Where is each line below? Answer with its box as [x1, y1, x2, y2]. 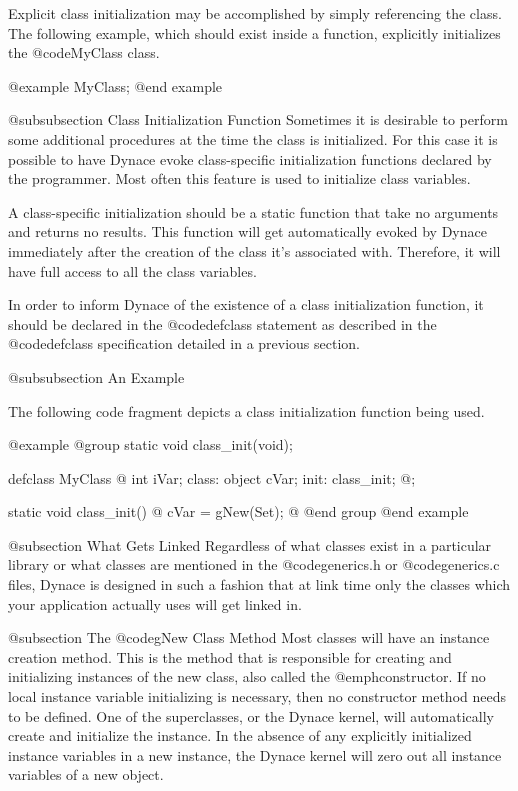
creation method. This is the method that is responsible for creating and [8, 646, 452, 667]
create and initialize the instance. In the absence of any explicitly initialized [8, 725, 472, 746]
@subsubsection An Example [8, 366, 185, 387]
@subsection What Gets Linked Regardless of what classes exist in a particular [8, 534, 492, 555]
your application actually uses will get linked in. [8, 593, 302, 614]
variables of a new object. [8, 764, 164, 785]
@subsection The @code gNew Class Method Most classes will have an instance [8, 627, 490, 648]
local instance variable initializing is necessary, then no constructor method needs [8, 686, 507, 707]
